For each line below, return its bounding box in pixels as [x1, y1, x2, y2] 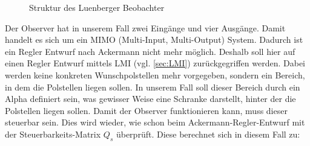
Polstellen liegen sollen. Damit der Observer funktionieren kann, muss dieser [5, 104, 288, 116]
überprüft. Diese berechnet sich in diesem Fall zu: [116, 127, 300, 140]
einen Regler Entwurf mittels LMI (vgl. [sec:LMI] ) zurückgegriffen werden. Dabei [5, 57, 306, 69]
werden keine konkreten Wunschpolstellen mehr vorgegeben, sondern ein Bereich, [5, 68, 305, 81]
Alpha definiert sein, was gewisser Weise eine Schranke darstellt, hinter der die [5, 92, 296, 105]
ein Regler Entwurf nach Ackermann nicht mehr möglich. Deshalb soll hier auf [5, 45, 295, 57]
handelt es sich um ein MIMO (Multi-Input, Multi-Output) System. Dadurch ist [5, 33, 303, 46]
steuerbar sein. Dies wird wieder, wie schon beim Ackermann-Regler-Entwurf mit [5, 116, 305, 129]
